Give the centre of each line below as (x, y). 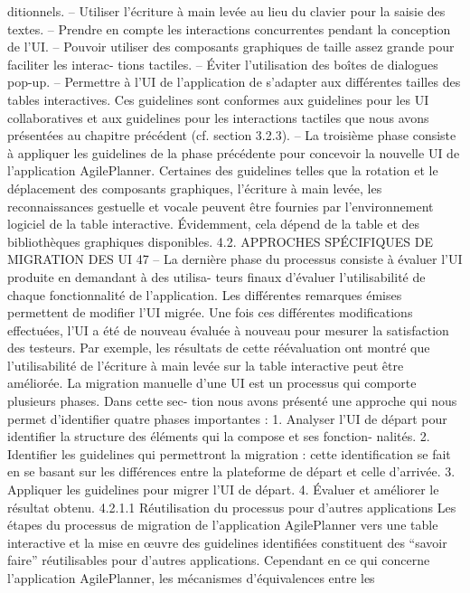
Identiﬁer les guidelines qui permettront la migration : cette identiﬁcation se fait (229, 453)
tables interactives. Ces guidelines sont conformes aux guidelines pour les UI (218, 99)
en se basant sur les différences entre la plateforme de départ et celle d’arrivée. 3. (231, 471)
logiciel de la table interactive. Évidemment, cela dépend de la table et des (214, 224)
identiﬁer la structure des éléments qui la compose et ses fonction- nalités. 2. (219, 436)
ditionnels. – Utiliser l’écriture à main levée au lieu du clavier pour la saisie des (226, 11)
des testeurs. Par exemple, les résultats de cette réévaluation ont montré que (219, 348)
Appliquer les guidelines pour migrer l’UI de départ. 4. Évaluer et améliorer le (223, 489)
